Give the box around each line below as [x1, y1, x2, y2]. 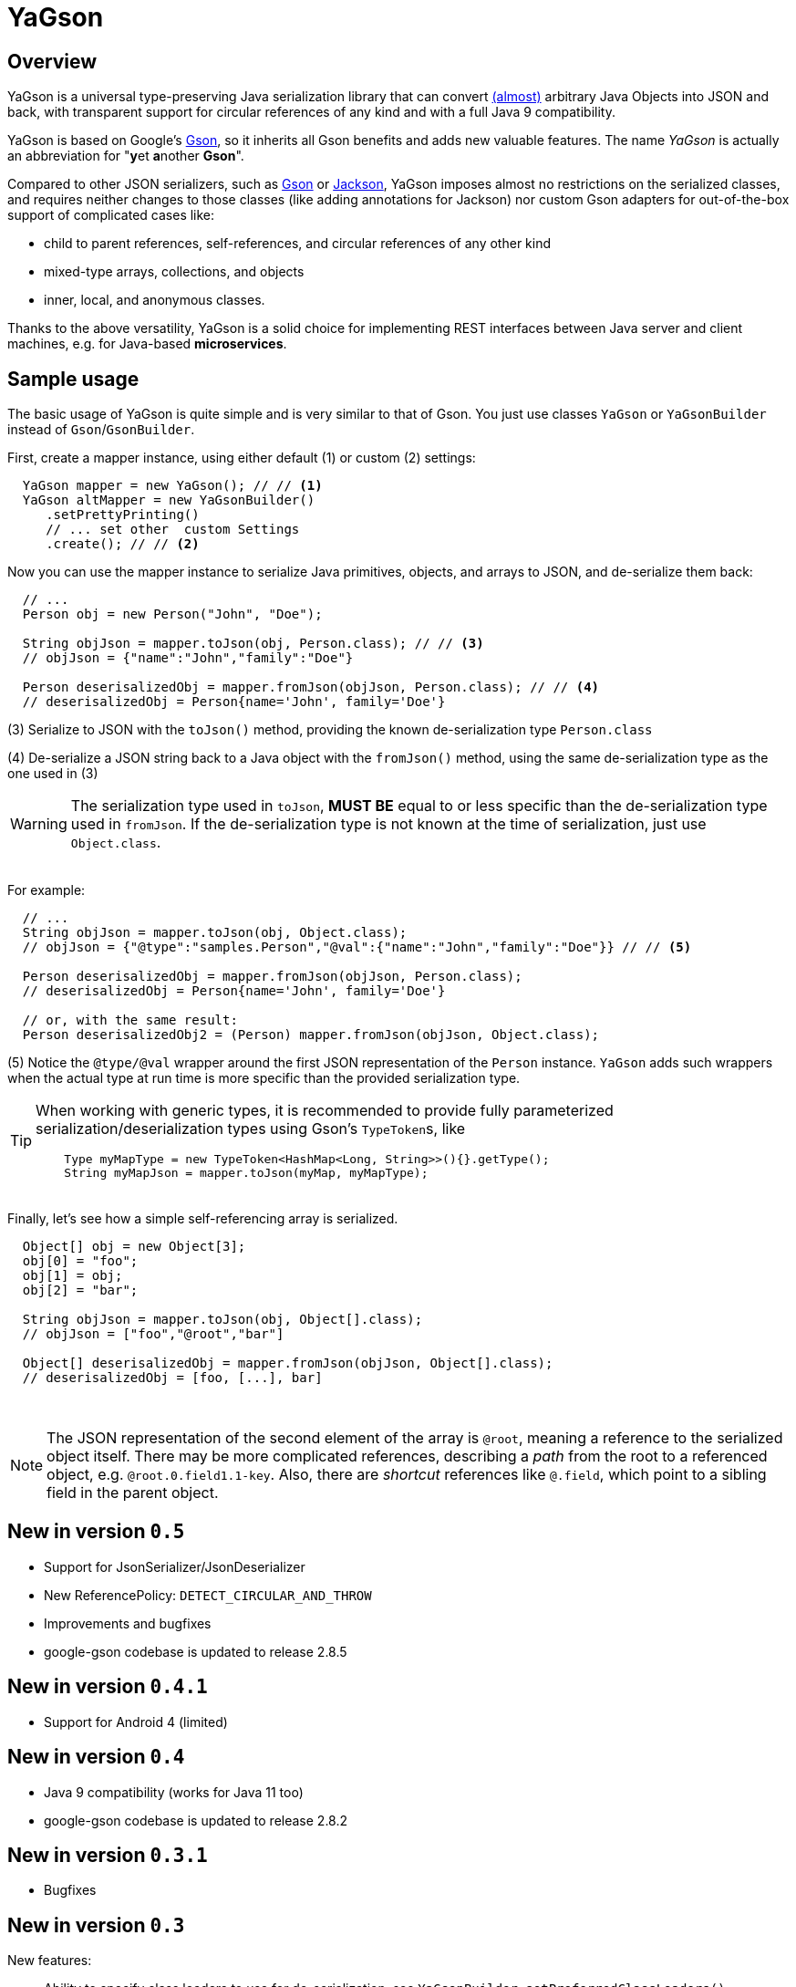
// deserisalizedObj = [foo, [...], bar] [22, 1370, 323, 1386]
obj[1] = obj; [22, 1268, 123, 1284]
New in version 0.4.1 [7, 1675, 208, 1699]
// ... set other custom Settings [46, 522, 300, 537]
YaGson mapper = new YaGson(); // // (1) [22, 478, 323, 494]
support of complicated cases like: [7, 207, 215, 224]
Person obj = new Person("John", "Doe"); [22, 607, 323, 622]
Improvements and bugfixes [44, 1615, 212, 1631]
